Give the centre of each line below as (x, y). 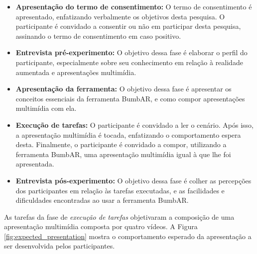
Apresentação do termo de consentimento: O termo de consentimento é (134, 6)
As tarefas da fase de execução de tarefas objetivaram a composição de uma (119, 216)
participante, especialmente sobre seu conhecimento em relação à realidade (129, 62)
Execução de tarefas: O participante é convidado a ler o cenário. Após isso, (134, 125)
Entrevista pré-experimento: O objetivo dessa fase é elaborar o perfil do (131, 52)
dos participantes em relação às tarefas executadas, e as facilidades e (120, 190)
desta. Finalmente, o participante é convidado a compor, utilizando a (121, 144)
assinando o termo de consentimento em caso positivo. (98, 36)
